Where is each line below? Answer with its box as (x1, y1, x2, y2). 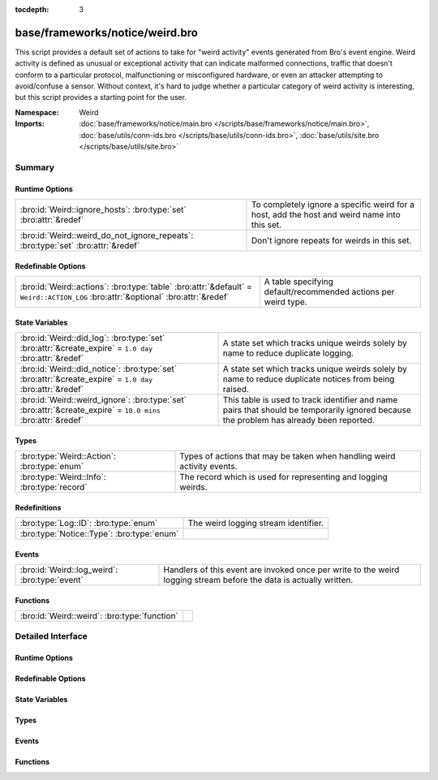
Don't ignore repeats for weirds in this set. (251, 235, 412, 246)
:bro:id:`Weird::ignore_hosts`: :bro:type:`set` (19, 204, 187, 215)
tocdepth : (15, 5, 49, 14)
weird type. (264, 296, 307, 308)
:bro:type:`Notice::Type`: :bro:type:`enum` (19, 528, 179, 539)
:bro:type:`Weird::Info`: (19, 471, 107, 482)
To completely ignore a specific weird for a (251, 199, 415, 210)
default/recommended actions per (264, 286, 395, 297)
